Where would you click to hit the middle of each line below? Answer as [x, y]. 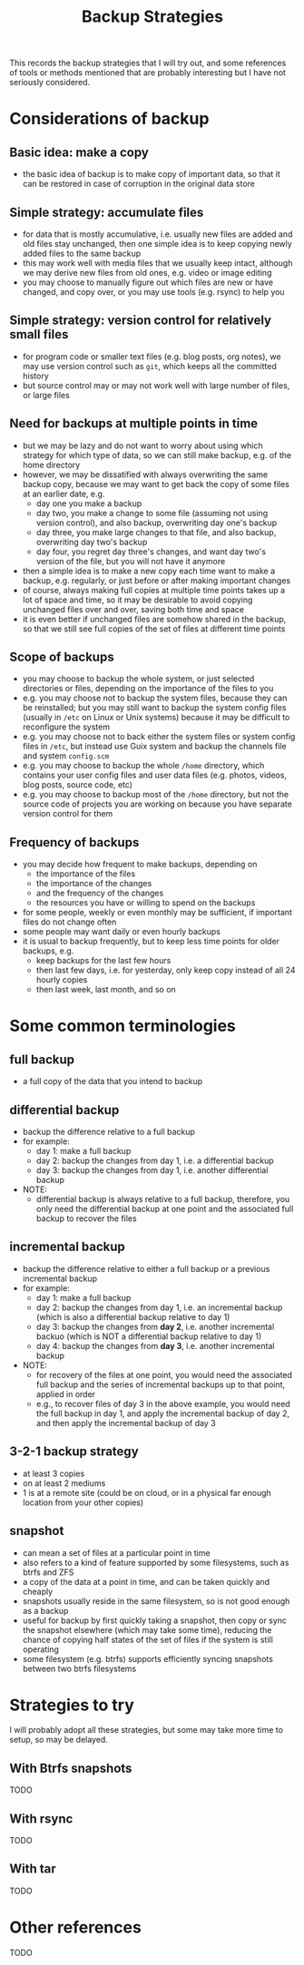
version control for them [68, 814]
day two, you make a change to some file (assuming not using [152, 513]
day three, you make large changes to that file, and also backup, [156, 532]
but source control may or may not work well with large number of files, [156, 385]
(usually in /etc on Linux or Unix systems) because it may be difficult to [156, 718]
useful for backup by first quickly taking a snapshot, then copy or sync [155, 1620]
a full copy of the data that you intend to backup [112, 1081]
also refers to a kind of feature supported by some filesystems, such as [156, 1562]
